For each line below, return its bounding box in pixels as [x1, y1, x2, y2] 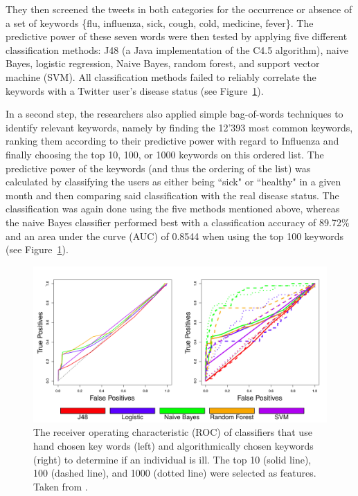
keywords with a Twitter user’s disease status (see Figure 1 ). [6, 83, 264, 98]
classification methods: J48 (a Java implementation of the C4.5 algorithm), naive [6, 42, 348, 57]
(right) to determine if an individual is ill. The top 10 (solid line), [33, 452, 312, 466]
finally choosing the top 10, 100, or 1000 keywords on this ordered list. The [6, 147, 324, 161]
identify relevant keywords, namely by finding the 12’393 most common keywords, [6, 120, 353, 134]
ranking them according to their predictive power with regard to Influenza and [6, 134, 339, 148]
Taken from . [33, 479, 88, 493]
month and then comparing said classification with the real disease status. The [6, 187, 339, 202]
